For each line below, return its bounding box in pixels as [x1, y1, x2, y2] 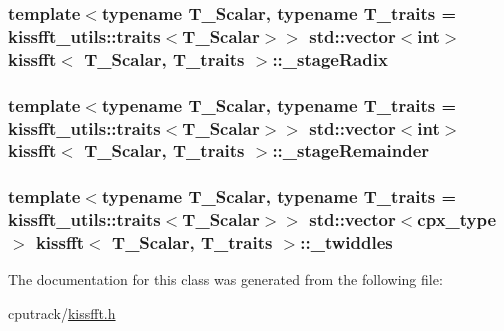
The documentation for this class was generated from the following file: [8, 269, 443, 290]
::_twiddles [300, 230, 393, 255]
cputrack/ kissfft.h [8, 303, 116, 324]
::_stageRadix [272, 46, 388, 71]
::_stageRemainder [272, 138, 430, 163]
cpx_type [417, 207, 497, 232]
